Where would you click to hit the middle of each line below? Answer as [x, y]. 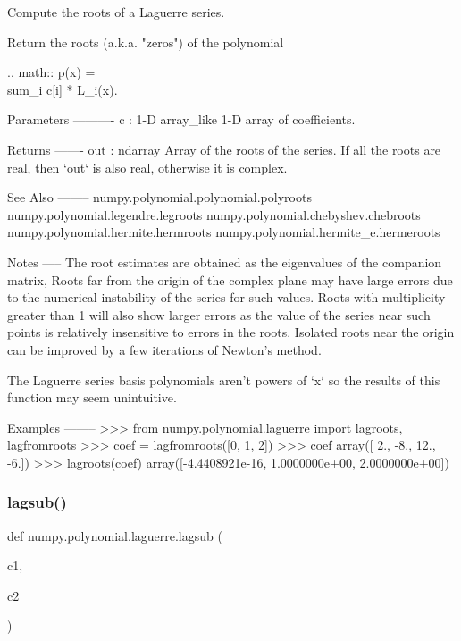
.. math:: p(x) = [51, 72]
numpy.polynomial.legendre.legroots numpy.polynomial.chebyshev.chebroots [214, 214]
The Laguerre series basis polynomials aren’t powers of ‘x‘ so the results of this [224, 380]
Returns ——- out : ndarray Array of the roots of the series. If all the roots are [224, 149]
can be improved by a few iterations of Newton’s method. [164, 349]
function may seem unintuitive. [92, 397]
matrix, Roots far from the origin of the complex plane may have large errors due [230, 279]
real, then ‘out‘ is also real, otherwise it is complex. [147, 167]
